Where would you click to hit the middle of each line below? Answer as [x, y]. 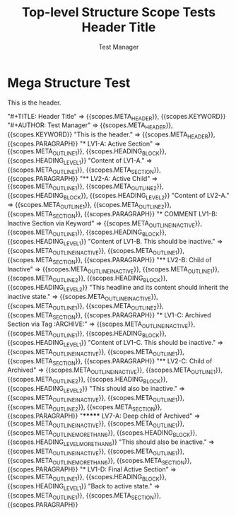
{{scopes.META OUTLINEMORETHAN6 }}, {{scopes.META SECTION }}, [100, 461]
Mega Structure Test [69, 83]
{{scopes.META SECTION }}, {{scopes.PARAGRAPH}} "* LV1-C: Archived [109, 316]
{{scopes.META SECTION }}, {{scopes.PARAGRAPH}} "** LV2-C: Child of [110, 362]
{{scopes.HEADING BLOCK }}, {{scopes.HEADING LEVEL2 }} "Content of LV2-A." [118, 197]
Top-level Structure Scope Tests [119, 12]
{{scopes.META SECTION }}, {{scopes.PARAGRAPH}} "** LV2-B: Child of [110, 260]
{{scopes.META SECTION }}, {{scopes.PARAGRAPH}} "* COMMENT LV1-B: [112, 215]
